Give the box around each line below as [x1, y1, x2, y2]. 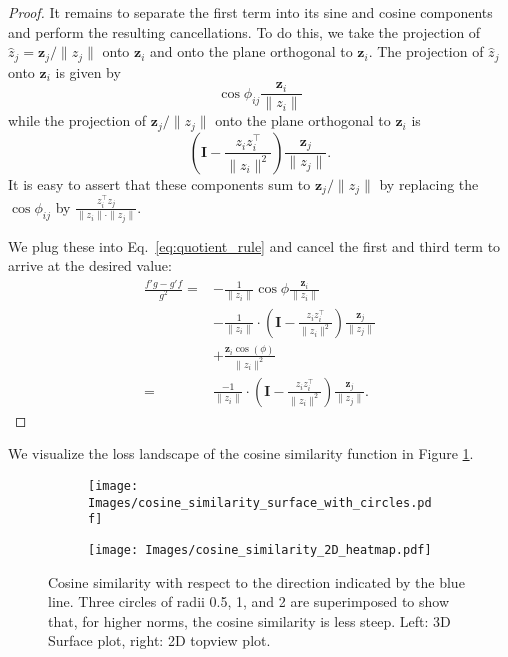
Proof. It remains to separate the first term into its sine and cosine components [8, 2, 493, 22]
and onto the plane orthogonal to [149, 41, 353, 62]
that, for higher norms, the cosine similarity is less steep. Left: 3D [48, 610, 451, 631]
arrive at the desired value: [8, 255, 172, 276]
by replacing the [379, 173, 479, 194]
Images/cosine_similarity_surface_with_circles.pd [88, 495, 432, 510]
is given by [55, 61, 121, 82]
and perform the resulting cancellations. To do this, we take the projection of [8, 21, 481, 42]
